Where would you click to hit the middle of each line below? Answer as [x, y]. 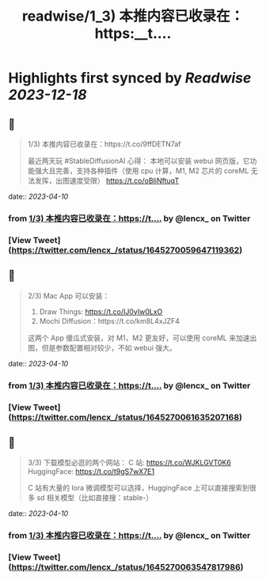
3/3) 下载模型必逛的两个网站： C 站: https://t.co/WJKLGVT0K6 [129, 463]
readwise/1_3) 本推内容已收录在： [133, 16]
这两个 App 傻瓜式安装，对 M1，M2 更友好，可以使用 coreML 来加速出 [142, 338]
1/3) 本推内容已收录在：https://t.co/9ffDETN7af [104, 144]
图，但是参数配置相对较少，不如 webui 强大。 [102, 347]
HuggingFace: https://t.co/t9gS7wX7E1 [91, 472]
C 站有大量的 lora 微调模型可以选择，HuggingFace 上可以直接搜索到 [138, 488]
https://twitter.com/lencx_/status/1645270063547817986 [126, 567]
